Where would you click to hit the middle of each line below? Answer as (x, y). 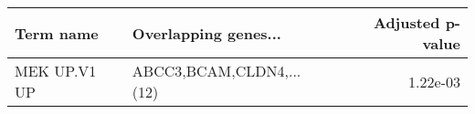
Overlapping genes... (206, 33)
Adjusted (406, 22)
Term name (57, 33)
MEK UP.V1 (56, 71)
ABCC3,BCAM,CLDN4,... (216, 71)
